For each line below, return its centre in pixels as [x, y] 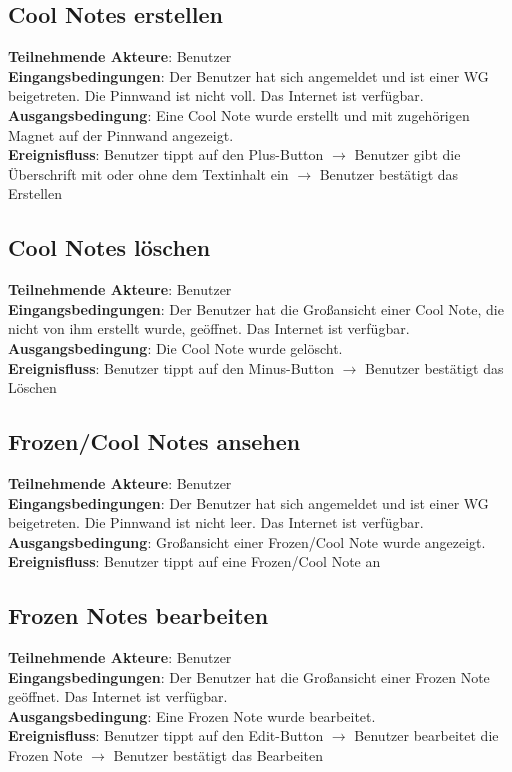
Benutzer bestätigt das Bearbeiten [218, 755]
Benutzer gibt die [407, 154]
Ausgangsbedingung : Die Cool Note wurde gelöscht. [175, 347]
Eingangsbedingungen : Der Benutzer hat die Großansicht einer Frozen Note [249, 676]
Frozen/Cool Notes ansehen [154, 441]
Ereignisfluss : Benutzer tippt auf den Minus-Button [171, 367]
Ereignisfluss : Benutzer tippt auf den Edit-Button [166, 735]
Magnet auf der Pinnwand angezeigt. [121, 134]
